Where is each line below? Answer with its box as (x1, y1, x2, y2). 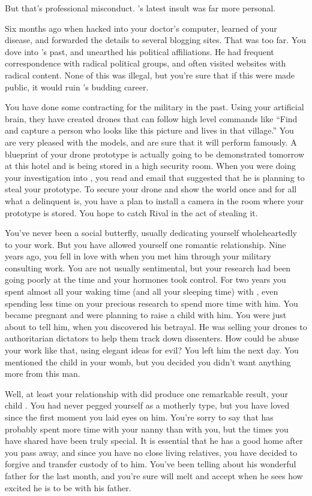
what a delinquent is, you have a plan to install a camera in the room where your (5, 194, 304, 207)
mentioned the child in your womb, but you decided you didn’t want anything (5, 355, 291, 368)
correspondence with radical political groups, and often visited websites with (5, 57, 286, 69)
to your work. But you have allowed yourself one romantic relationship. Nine (5, 238, 286, 250)
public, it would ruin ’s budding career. (5, 80, 149, 93)
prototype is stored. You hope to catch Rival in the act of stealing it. (5, 206, 258, 219)
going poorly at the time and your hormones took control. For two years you (5, 273, 286, 286)
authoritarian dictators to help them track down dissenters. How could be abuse (5, 332, 299, 344)
